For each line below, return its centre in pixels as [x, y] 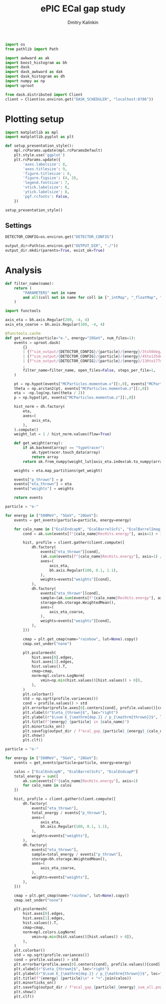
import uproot [20, 85]
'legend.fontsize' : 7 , [46, 183]
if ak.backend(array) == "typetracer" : [64, 448]
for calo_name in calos [47, 785]
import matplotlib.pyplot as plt [40, 137]
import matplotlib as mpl [32, 132]
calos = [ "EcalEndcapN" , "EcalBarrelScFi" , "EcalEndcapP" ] [76, 772]
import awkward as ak [27, 58]
